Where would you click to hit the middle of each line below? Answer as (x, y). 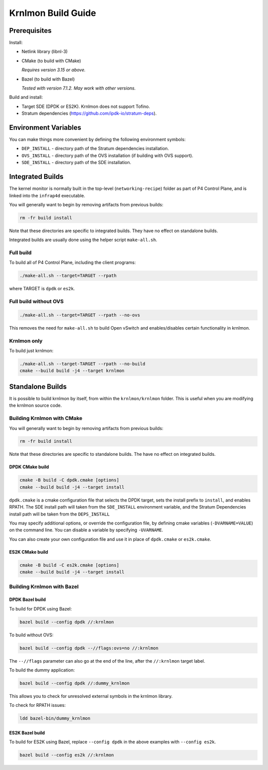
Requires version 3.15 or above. (54, 70)
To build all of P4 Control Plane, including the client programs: (72, 262)
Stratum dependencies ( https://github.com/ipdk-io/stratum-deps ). (89, 113)
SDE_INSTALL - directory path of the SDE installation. (76, 163)
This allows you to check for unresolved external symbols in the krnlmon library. (91, 696)
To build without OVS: (32, 635)
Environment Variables (45, 128)
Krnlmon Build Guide (53, 13)
